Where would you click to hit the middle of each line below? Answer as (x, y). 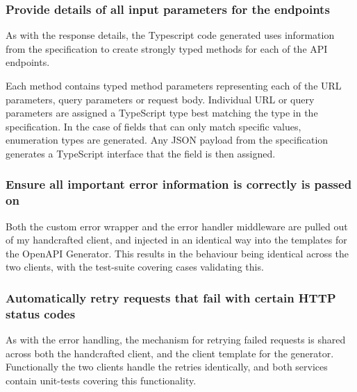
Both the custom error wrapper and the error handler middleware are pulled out (177, 226)
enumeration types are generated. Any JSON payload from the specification (167, 140)
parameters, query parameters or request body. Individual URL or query (160, 99)
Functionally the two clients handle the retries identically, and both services (167, 367)
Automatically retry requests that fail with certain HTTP (171, 298)
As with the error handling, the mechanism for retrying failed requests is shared (176, 340)
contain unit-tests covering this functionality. (101, 380)
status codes (41, 313)
